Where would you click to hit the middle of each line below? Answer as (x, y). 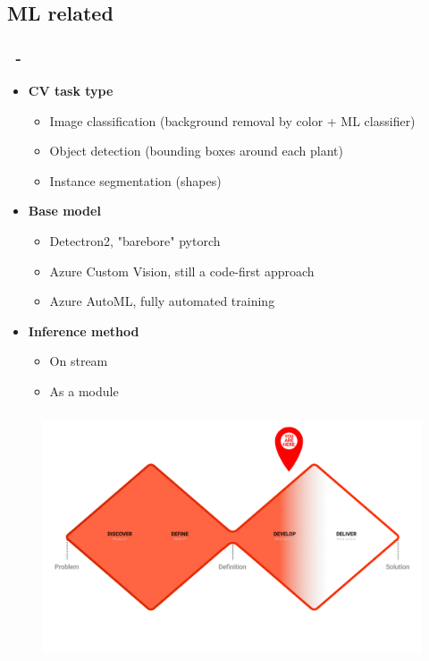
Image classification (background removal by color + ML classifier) (232, 120)
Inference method (84, 330)
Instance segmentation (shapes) (135, 180)
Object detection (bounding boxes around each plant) (196, 151)
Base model (64, 211)
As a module (84, 390)
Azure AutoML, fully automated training (162, 301)
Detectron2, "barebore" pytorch (135, 240)
